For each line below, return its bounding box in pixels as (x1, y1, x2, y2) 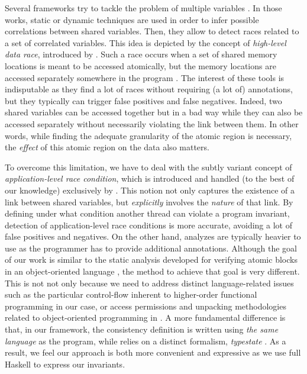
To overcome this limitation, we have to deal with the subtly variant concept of (5, 160, 292, 173)
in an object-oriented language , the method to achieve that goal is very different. (5, 265, 300, 278)
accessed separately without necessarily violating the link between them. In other (5, 117, 299, 130)
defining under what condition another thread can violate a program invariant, (5, 207, 290, 220)
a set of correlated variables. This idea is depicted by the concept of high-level (5, 36, 286, 49)
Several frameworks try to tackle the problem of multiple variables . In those (5, 2, 282, 14)
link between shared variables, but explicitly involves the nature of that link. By (5, 195, 293, 208)
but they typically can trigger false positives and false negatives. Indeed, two (5, 94, 282, 107)
